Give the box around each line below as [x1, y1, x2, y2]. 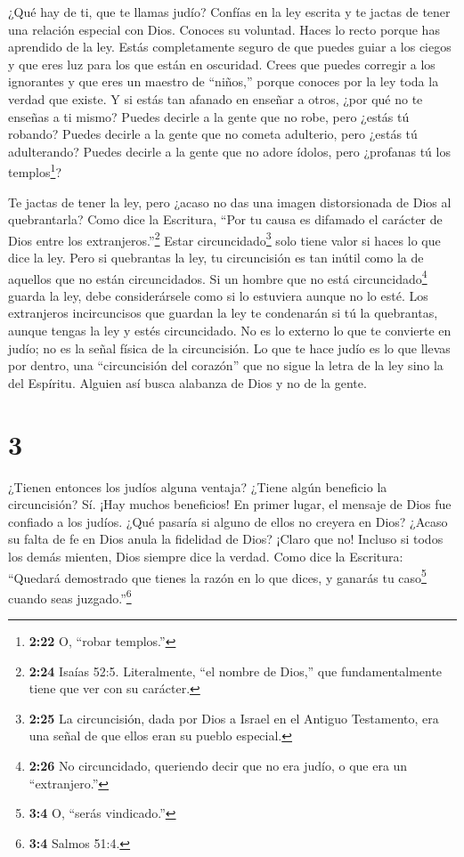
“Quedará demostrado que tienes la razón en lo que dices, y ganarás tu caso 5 [8, 565, 427, 586]
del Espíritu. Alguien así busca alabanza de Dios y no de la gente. [8, 373, 367, 392]
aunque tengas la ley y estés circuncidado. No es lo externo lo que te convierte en [8, 321, 452, 340]
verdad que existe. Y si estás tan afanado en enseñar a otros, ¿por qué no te [8, 89, 423, 108]
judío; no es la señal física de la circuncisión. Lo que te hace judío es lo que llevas [8, 338, 451, 357]
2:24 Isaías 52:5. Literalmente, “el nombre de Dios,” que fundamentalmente [28, 661, 443, 680]
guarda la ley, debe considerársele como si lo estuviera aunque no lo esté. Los [8, 286, 428, 304]
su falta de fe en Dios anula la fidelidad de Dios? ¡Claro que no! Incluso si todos [8, 530, 444, 548]
